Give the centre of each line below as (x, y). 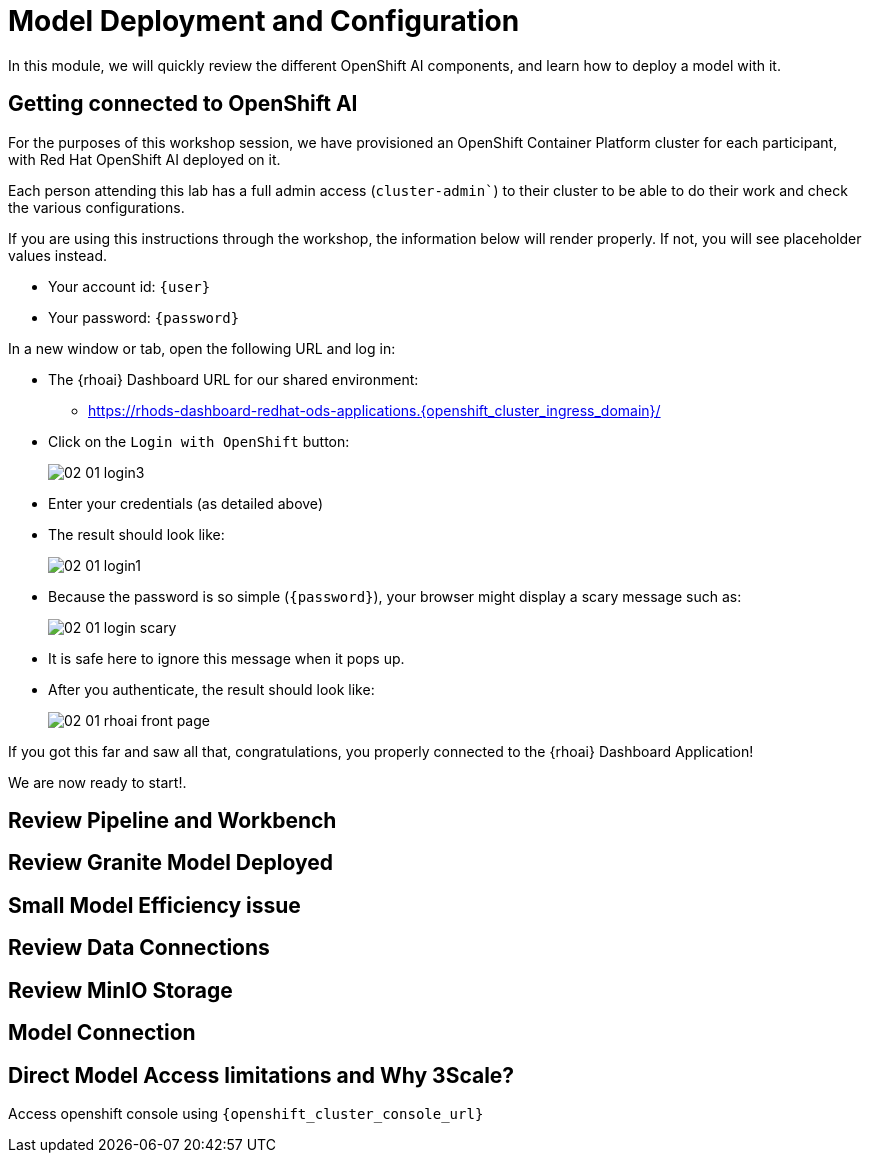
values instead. (58, 255)
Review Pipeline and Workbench (172, 821)
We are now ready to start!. (97, 782)
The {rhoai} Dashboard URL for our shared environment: (233, 379)
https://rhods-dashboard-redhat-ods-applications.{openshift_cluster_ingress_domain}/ (374, 410)
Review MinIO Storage (120, 990)
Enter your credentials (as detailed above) (185, 503)
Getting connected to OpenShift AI (183, 104)
